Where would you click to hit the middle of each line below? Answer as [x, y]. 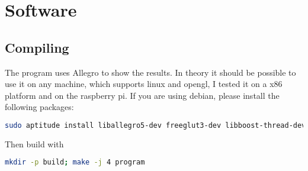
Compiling [37, 47]
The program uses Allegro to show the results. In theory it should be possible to [150, 72]
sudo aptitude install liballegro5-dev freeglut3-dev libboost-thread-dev [155, 125]
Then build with [34, 143]
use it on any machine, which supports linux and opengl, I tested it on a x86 [144, 84]
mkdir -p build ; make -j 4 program [75, 162]
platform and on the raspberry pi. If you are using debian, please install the [142, 95]
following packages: [39, 107]
